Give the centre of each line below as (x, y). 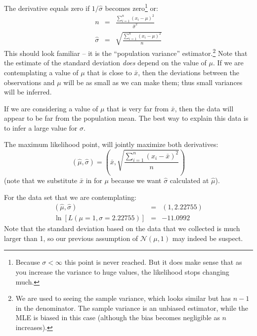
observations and (29, 82)
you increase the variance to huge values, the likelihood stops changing (122, 271)
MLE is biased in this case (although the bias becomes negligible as (118, 317)
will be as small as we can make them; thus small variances (153, 82)
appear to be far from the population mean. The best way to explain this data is (126, 118)
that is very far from (138, 108)
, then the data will (204, 108)
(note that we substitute (41, 180)
